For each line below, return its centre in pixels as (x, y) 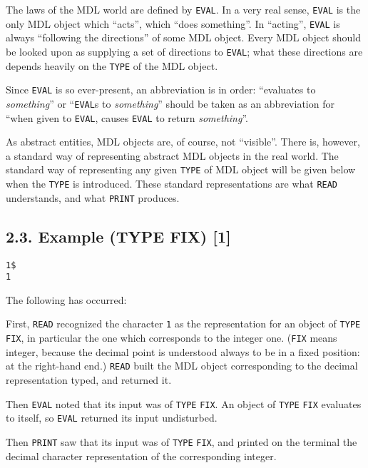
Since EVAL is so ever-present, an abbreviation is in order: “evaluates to (161, 90)
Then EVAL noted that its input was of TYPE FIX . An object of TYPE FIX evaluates (184, 403)
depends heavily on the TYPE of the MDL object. (112, 65)
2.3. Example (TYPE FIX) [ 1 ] (118, 236)
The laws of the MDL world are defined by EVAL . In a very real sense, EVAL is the (183, 9)
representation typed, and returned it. (89, 380)
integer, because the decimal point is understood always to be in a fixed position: (183, 351)
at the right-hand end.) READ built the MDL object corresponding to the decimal (182, 366)
